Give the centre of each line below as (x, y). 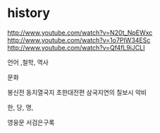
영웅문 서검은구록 (31, 122)
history (29, 13)
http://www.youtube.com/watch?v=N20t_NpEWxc (80, 33)
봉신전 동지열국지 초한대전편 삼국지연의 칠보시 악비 (77, 92)
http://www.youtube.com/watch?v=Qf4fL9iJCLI (76, 47)
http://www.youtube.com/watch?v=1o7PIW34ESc (79, 40)
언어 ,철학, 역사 (28, 62)
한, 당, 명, (20, 107)
